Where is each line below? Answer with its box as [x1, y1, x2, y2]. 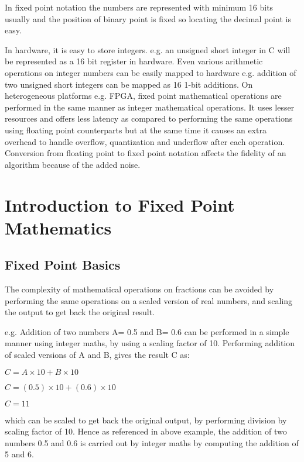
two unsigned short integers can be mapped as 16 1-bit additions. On [5, 78, 253, 90]
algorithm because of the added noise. [5, 158, 141, 170]
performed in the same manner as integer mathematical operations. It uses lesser [5, 101, 295, 113]
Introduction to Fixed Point [5, 192, 235, 216]
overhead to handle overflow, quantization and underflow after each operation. [5, 135, 285, 147]
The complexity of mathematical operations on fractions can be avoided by [5, 283, 274, 295]
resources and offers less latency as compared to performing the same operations [5, 112, 293, 125]
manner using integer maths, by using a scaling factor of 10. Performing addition [5, 337, 295, 349]
